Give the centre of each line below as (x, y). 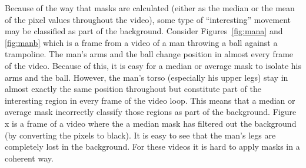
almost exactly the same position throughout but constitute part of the (133, 89)
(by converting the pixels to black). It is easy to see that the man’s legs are (140, 135)
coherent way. (29, 158)
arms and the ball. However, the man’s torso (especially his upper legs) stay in (147, 77)
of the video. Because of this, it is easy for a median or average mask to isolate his (153, 65)
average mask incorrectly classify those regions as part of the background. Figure (151, 112)
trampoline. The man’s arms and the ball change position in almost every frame (149, 54)
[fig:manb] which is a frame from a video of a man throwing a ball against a (141, 42)
